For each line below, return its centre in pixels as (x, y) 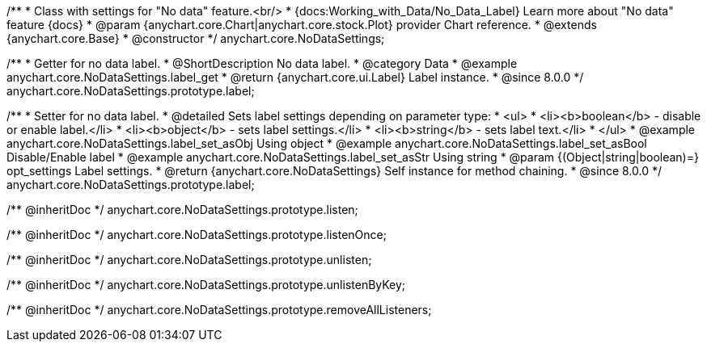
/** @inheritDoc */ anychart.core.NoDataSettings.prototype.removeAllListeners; (219, 310)
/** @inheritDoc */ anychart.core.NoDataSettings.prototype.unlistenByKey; (206, 285)
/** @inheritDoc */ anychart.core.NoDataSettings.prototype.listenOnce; (197, 235)
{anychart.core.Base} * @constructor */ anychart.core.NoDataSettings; (196, 38)
